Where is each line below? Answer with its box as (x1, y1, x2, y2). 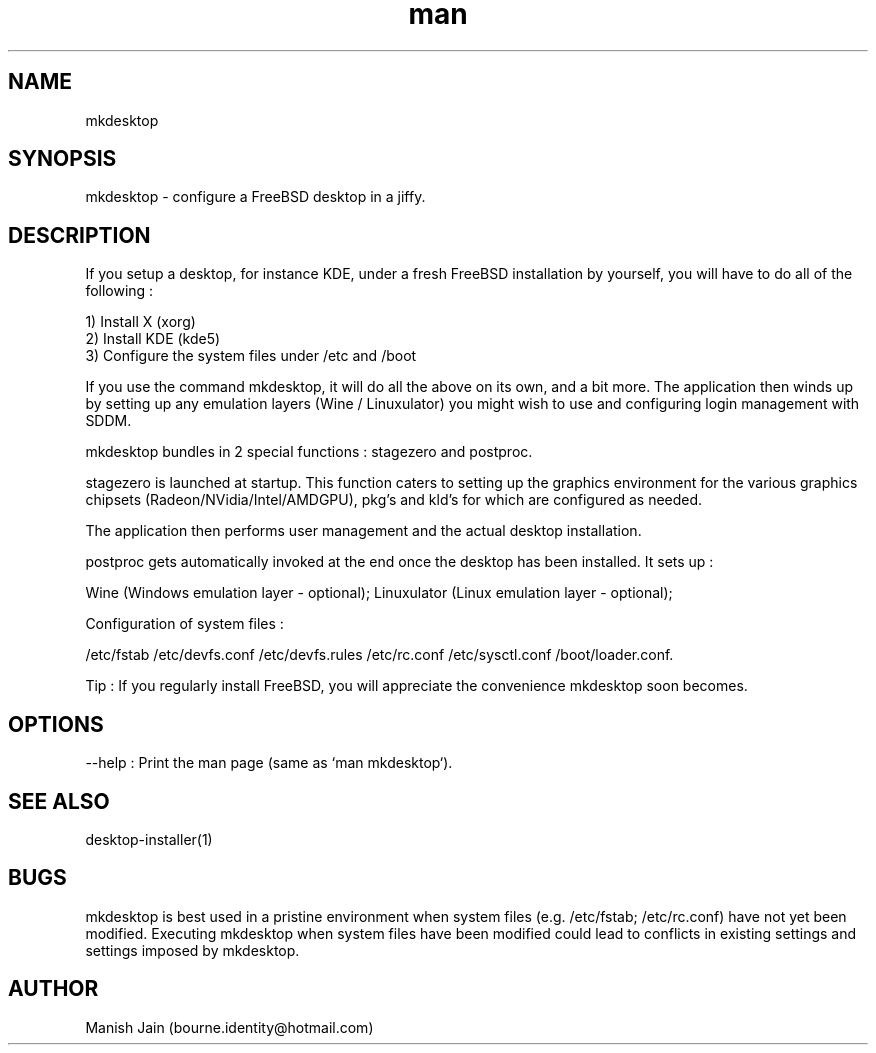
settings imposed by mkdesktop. (85, 941, 300, 959)
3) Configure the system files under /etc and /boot (85, 347, 417, 365)
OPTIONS (8, 711, 104, 737)
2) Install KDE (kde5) (85, 330, 221, 348)
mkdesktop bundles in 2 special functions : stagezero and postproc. (85, 443, 533, 461)
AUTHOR (8, 976, 99, 1002)
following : (85, 282, 154, 300)
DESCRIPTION (8, 222, 151, 248)
